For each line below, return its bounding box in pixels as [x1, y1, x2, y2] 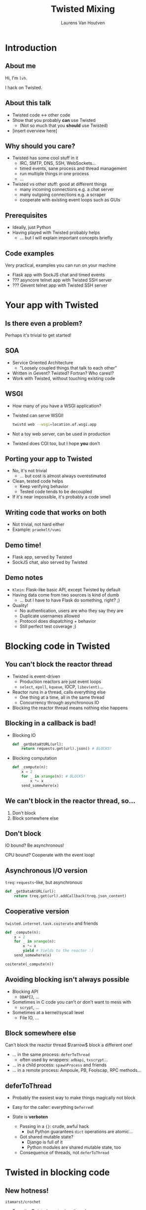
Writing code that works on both [5, 508, 107, 517]
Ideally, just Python [12, 225, 51, 230]
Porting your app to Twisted [5, 454, 92, 463]
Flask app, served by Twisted [12, 554, 73, 560]
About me [5, 62, 36, 70]
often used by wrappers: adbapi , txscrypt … [19, 1057, 108, 1063]
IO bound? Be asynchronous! [5, 842, 64, 848]
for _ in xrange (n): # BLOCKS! [21, 774, 86, 779]
